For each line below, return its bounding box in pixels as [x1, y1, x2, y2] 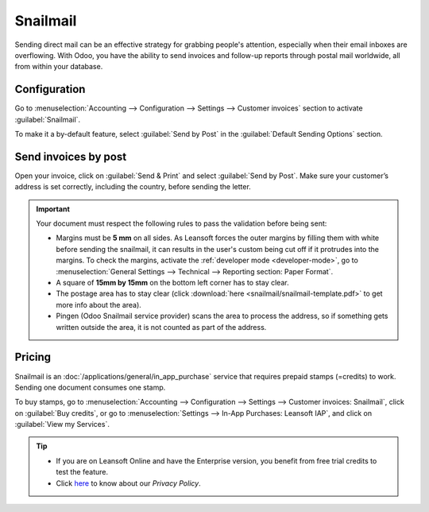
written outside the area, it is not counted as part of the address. [56, 322, 267, 332]
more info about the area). [56, 300, 142, 309]
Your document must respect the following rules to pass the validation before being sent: [36, 219, 327, 228]
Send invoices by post [14, 149, 127, 163]
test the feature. [56, 467, 109, 477]
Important [36, 204, 71, 214]
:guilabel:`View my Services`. [14, 420, 110, 429]
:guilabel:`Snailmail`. [14, 114, 81, 124]
